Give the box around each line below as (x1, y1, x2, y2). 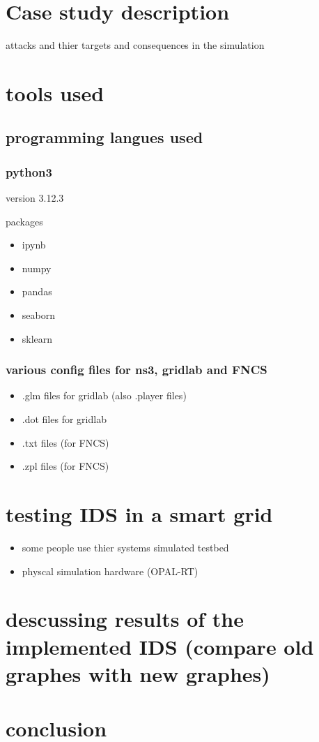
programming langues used (6, 126, 203, 148)
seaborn (22, 308, 55, 322)
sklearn (22, 331, 53, 346)
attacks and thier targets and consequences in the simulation (6, 38, 265, 52)
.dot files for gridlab (22, 412, 107, 426)
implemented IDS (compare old (6, 632, 314, 660)
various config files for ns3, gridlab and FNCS (6, 361, 267, 378)
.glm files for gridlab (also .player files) (22, 388, 187, 403)
